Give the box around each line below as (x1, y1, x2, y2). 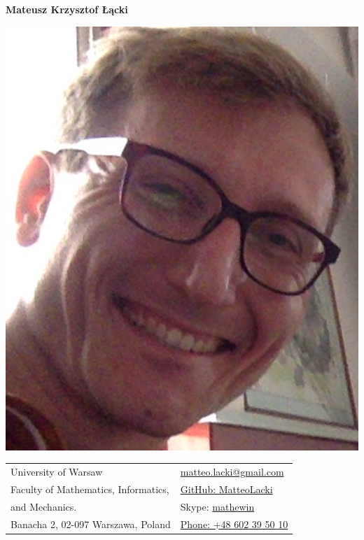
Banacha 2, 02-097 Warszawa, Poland (10, 516, 171, 531)
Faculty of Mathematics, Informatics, (10, 481, 169, 496)
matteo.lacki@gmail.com (180, 464, 284, 479)
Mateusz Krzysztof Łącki (6, 2, 128, 16)
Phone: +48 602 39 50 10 (180, 516, 288, 531)
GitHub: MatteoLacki (180, 481, 273, 496)
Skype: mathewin (180, 499, 255, 513)
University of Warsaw (10, 464, 103, 479)
